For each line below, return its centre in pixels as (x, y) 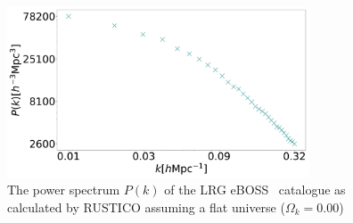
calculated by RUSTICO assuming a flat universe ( (146, 206)
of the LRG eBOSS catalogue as (255, 190)
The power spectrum (64, 190)
